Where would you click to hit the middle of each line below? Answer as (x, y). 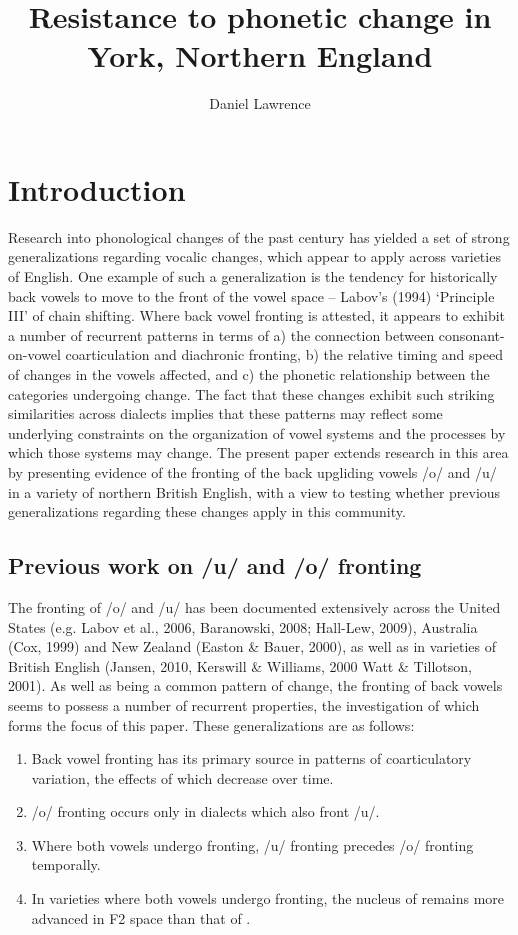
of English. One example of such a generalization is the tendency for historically (253, 276)
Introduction (97, 188)
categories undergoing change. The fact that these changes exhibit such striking (251, 393)
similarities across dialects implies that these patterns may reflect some (225, 413)
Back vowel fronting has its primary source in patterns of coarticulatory (251, 758)
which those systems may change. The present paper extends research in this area (258, 452)
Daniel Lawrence (260, 103)
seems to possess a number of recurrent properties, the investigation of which (244, 704)
